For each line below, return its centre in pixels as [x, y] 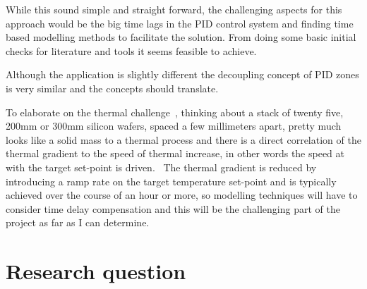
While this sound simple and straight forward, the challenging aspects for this [174, 9]
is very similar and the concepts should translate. [112, 88]
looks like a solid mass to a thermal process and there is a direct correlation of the [183, 139]
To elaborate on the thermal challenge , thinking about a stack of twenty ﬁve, [175, 112]
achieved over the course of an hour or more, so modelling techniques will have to [182, 195]
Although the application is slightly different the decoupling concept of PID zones [182, 74]
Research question [96, 271]
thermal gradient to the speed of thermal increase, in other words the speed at [175, 153]
